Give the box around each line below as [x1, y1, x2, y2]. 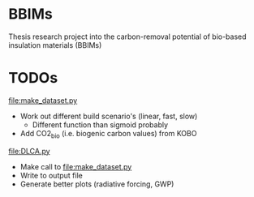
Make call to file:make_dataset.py [19, 161, 132, 171]
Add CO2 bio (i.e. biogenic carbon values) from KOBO [19, 128, 197, 140]
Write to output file [19, 170, 83, 180]
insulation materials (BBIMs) [8, 40, 102, 49]
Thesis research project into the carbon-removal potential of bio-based [8, 32, 247, 41]
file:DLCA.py [8, 146, 50, 156]
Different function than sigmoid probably [32, 119, 169, 130]
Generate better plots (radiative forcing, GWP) [19, 179, 174, 189]
